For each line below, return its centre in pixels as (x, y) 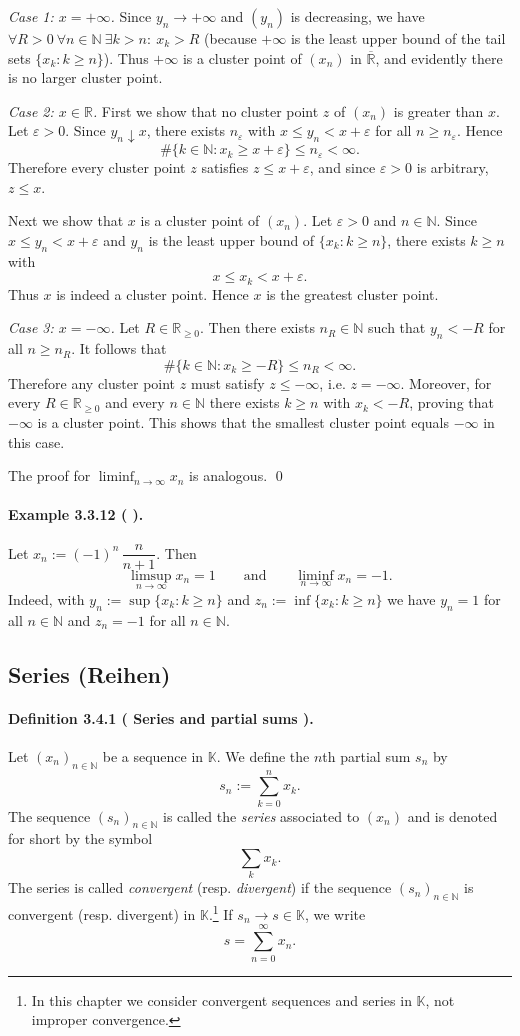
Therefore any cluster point (92, 382)
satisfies (225, 167)
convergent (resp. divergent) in (102, 913)
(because (230, 38)
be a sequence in (153, 755)
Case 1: (31, 16)
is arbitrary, (452, 167)
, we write (335, 913)
